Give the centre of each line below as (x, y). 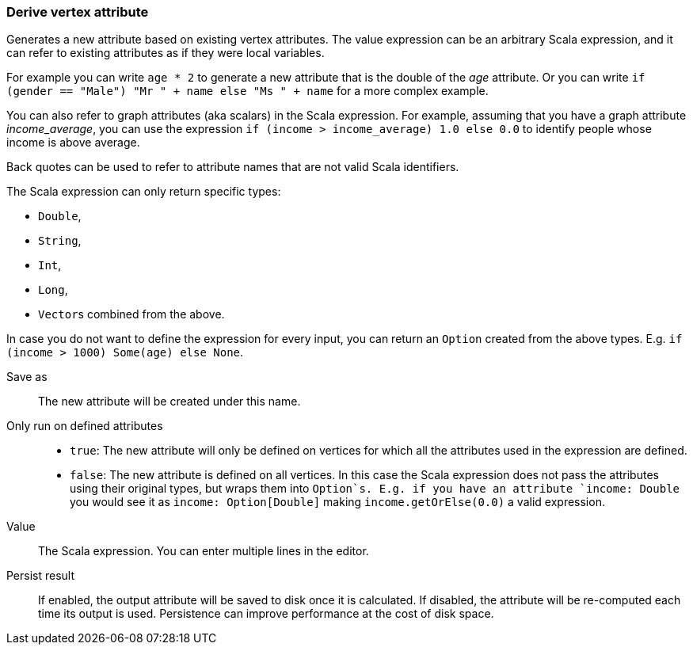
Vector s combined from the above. (131, 314)
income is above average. (73, 143)
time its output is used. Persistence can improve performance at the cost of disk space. (266, 614)
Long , (53, 290)
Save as (27, 377)
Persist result (41, 576)
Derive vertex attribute (78, 12)
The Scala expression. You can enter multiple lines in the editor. (204, 551)
